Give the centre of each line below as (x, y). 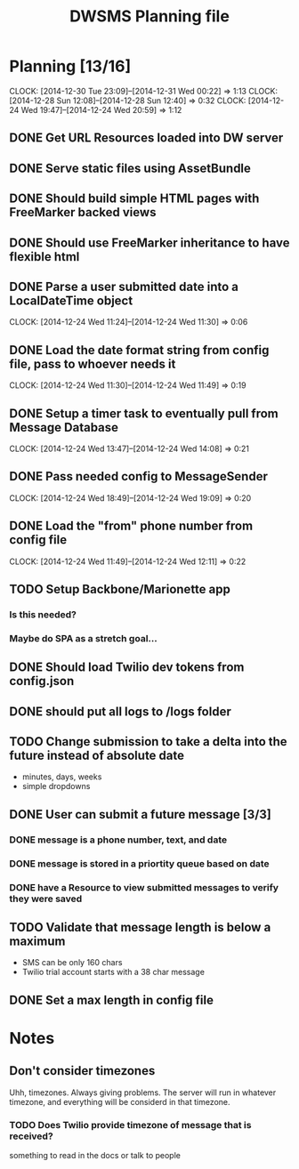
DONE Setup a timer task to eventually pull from (144, 413)
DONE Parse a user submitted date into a (124, 286)
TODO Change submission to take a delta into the (148, 742)
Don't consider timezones (82, 1071)
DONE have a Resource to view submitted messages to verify (144, 887)
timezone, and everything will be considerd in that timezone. (120, 1101)
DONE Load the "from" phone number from (131, 526)
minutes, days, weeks (62, 777)
